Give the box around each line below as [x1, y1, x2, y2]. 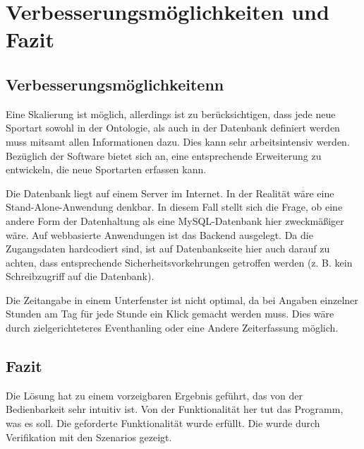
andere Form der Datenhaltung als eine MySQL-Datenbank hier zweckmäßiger [6, 213, 344, 228]
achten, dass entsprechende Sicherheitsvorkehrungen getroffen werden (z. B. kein [6, 255, 353, 269]
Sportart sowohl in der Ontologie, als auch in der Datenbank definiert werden [6, 120, 340, 135]
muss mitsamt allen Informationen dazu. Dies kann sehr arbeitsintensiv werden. [6, 134, 350, 148]
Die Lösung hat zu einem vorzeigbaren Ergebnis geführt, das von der [6, 387, 303, 402]
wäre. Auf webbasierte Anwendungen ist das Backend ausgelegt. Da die [6, 227, 313, 242]
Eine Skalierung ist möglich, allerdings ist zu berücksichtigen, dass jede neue [6, 106, 336, 121]
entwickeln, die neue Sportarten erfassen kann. [6, 162, 207, 177]
